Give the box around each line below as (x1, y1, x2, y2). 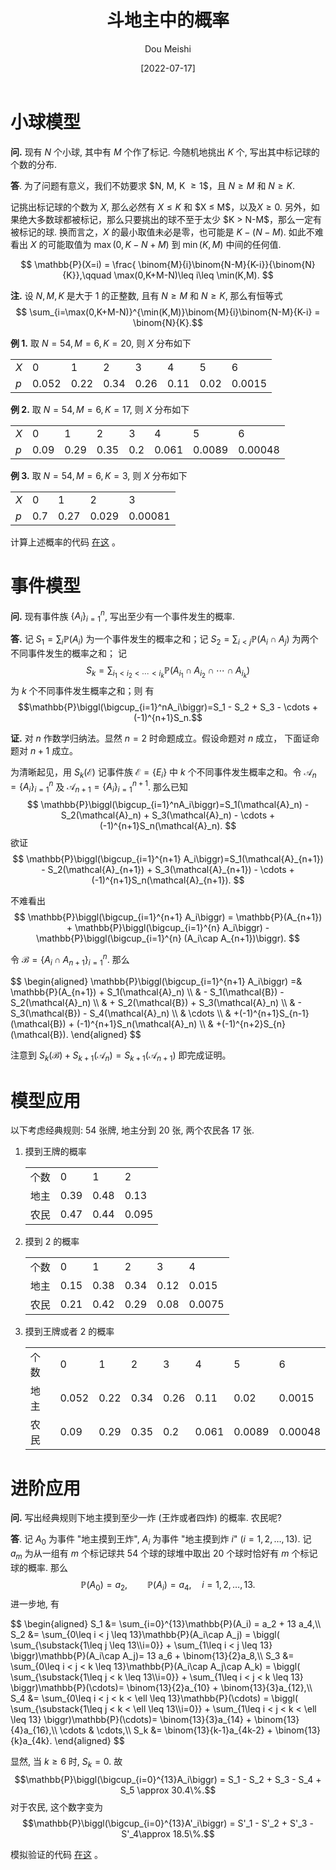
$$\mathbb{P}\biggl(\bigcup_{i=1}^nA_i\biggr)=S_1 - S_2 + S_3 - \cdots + (17, 701, 319, 713)
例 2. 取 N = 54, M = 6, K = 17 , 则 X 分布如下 (10, 403, 190, 415)
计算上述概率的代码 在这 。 (10, 536, 121, 548)
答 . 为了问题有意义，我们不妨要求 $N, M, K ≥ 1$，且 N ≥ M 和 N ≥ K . (10, 179, 295, 191)
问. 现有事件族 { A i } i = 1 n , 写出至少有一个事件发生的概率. (10, 608, 236, 625)
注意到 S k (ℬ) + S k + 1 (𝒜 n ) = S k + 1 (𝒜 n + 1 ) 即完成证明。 (10, 1049, 232, 1063)
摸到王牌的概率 (24, 1146, 87, 1158)
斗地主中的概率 (106, 9, 230, 32)
